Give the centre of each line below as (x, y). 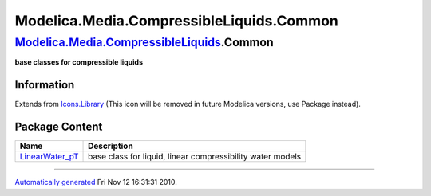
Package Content (59, 127)
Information (45, 85)
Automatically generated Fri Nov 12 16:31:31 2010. (96, 182)
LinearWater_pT (49, 157)
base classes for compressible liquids (79, 62)
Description (111, 146)
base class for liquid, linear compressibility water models (195, 157)
